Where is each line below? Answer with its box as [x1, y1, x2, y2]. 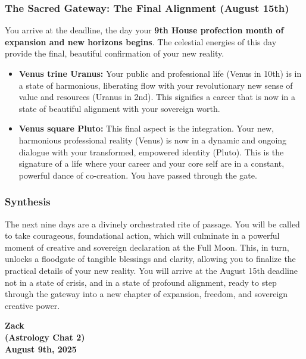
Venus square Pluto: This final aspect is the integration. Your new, [18, 122, 274, 135]
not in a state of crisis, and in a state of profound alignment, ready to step [5, 276, 277, 288]
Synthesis [5, 194, 51, 209]
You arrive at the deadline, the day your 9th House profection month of [5, 24, 284, 36]
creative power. [5, 299, 60, 311]
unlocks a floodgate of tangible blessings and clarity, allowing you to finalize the [5, 252, 296, 265]
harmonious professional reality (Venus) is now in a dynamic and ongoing [18, 133, 287, 146]
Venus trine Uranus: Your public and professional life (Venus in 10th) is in [18, 67, 302, 79]
